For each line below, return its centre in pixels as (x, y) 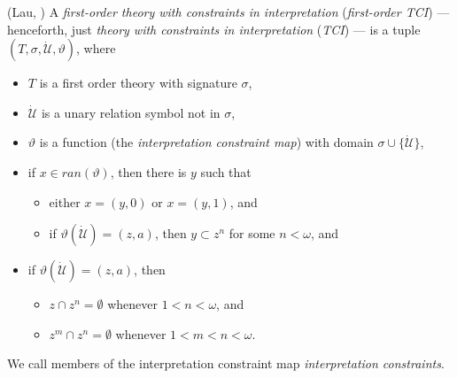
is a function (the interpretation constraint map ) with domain (206, 142)
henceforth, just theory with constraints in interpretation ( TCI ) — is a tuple (214, 29)
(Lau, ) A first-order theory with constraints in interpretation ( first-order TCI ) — (228, 12)
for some (252, 233)
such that (226, 171)
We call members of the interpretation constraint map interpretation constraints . (226, 363)
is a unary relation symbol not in (131, 112)
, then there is (148, 171)
